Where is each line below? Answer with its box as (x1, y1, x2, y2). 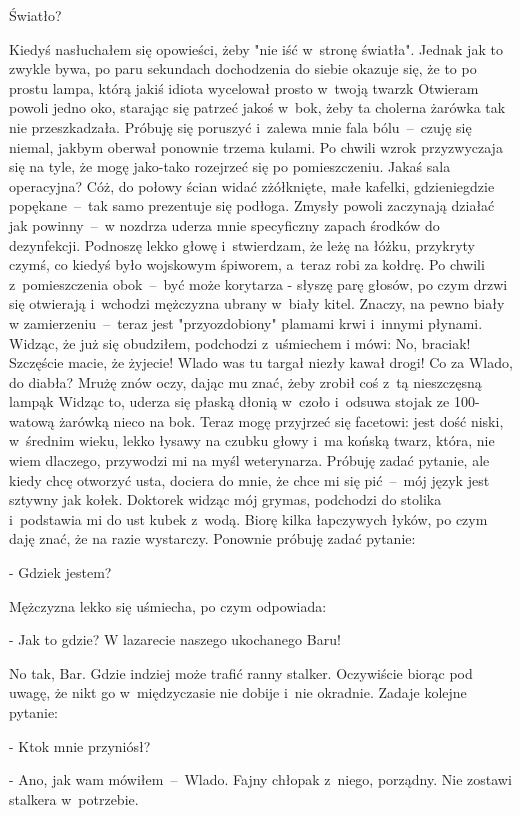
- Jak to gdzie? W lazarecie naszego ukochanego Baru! (9, 629, 341, 650)
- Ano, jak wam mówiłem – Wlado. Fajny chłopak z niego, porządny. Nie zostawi (9, 769, 512, 790)
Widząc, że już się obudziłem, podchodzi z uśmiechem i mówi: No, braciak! (9, 332, 471, 353)
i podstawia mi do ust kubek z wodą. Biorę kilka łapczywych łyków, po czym (9, 508, 488, 529)
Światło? (9, 5, 62, 25)
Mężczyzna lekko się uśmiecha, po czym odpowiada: (9, 595, 327, 616)
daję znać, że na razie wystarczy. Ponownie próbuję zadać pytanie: (9, 528, 416, 549)
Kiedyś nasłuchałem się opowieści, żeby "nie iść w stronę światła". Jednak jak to (9, 38, 503, 59)
